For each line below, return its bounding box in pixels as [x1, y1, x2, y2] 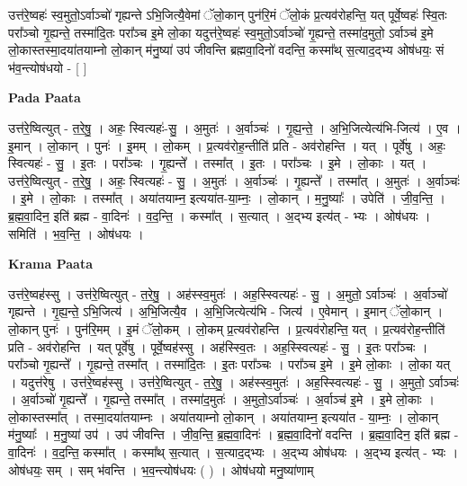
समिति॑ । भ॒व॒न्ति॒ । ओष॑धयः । [8, 224, 144, 243]
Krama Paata [8, 254, 93, 273]
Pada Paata [8, 88, 81, 107]
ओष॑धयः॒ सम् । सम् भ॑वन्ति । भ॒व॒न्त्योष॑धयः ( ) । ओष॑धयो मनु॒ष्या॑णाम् [8, 460, 314, 479]
